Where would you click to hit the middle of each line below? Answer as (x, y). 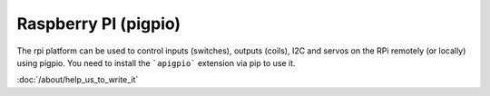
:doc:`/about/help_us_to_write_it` (78, 80)
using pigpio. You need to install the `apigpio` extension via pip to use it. (156, 62)
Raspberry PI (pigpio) (99, 24)
